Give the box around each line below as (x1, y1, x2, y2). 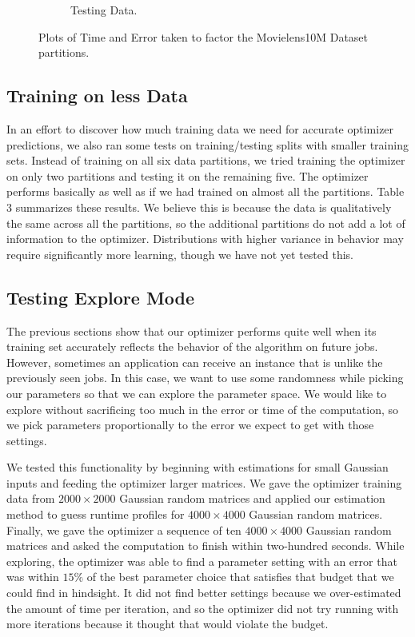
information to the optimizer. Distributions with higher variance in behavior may (6, 230, 404, 247)
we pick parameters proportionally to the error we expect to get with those (6, 416, 374, 433)
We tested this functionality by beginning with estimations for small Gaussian (6, 459, 389, 476)
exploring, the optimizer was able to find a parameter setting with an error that (6, 552, 397, 569)
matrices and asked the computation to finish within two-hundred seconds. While (6, 537, 405, 554)
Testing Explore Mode (6, 285, 195, 309)
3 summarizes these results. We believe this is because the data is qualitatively (6, 198, 392, 215)
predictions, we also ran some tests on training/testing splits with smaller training (6, 136, 409, 153)
